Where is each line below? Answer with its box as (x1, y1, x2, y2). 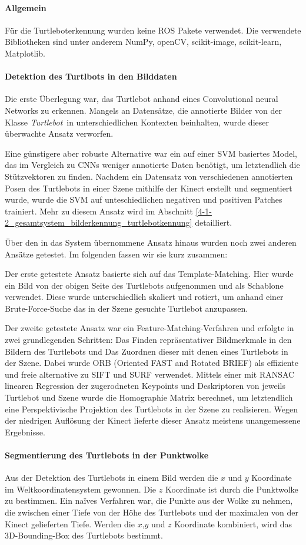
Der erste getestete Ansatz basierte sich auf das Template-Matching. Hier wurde (5, 267, 294, 280)
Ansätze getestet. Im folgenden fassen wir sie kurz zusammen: (5, 247, 228, 260)
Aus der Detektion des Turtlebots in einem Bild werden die (5, 471, 218, 484)
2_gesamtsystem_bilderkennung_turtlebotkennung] (5, 216, 192, 229)
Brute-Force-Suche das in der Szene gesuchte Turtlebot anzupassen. (5, 302, 248, 314)
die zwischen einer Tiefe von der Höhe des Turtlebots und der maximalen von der (5, 506, 298, 518)
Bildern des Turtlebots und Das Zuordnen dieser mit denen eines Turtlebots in (5, 345, 288, 357)
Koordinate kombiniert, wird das (174, 517, 292, 530)
